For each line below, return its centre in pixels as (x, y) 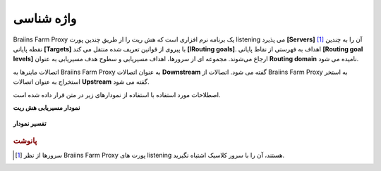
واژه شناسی (45, 18)
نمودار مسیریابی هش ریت (47, 107)
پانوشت (25, 141)
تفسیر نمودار (30, 124)
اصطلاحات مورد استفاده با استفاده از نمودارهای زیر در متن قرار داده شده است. (117, 94)
